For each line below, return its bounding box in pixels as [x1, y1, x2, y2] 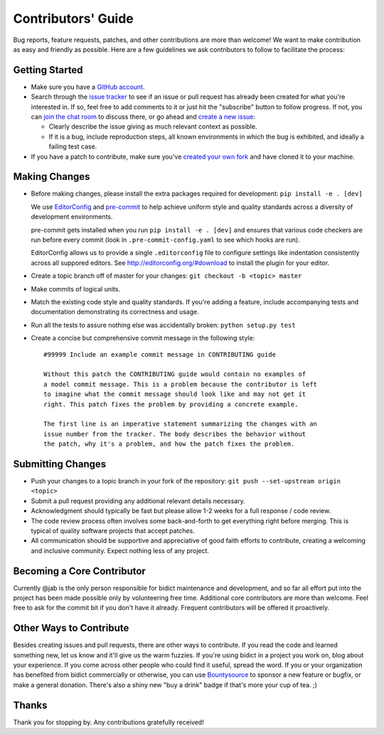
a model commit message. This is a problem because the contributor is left [43, 380, 318, 388]
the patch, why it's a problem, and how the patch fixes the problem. [43, 440, 295, 448]
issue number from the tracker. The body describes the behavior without [43, 430, 306, 438]
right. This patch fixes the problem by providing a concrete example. [43, 400, 299, 408]
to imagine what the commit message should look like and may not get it [43, 390, 306, 398]
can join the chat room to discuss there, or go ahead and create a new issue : [31, 112, 256, 121]
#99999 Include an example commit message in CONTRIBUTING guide [43, 350, 277, 358]
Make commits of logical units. [31, 284, 121, 293]
